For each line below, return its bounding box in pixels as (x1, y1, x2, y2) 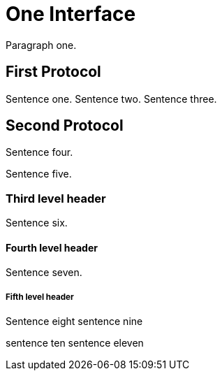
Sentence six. (6, 217, 68, 229)
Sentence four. (6, 146, 73, 159)
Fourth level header (6, 241, 98, 254)
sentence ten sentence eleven (6, 337, 144, 349)
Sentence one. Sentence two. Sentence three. (6, 92, 217, 105)
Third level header (6, 191, 106, 205)
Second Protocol (6, 117, 124, 135)
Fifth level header (6, 291, 74, 302)
